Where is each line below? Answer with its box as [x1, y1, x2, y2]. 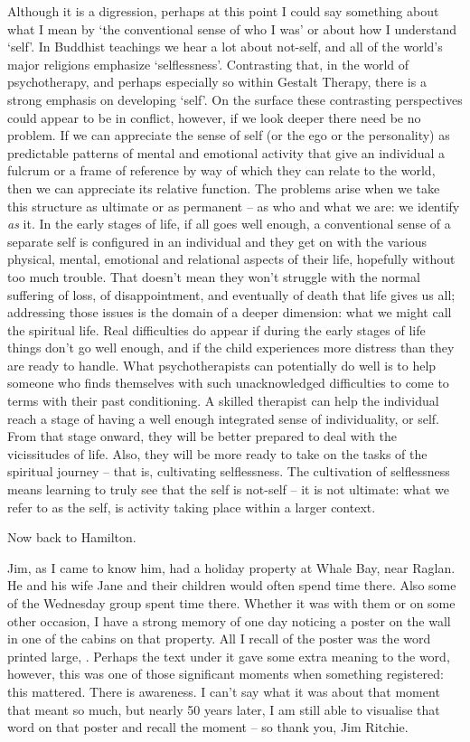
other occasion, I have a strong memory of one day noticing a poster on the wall [7, 611, 451, 630]
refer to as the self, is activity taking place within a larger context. [7, 497, 376, 516]
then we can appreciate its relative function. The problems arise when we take [7, 178, 440, 197]
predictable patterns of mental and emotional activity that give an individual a [7, 143, 445, 162]
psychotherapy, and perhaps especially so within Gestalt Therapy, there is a [7, 72, 427, 91]
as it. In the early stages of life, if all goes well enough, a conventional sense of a [7, 214, 451, 233]
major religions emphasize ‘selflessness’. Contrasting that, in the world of [7, 54, 409, 73]
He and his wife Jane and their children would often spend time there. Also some [7, 576, 456, 595]
